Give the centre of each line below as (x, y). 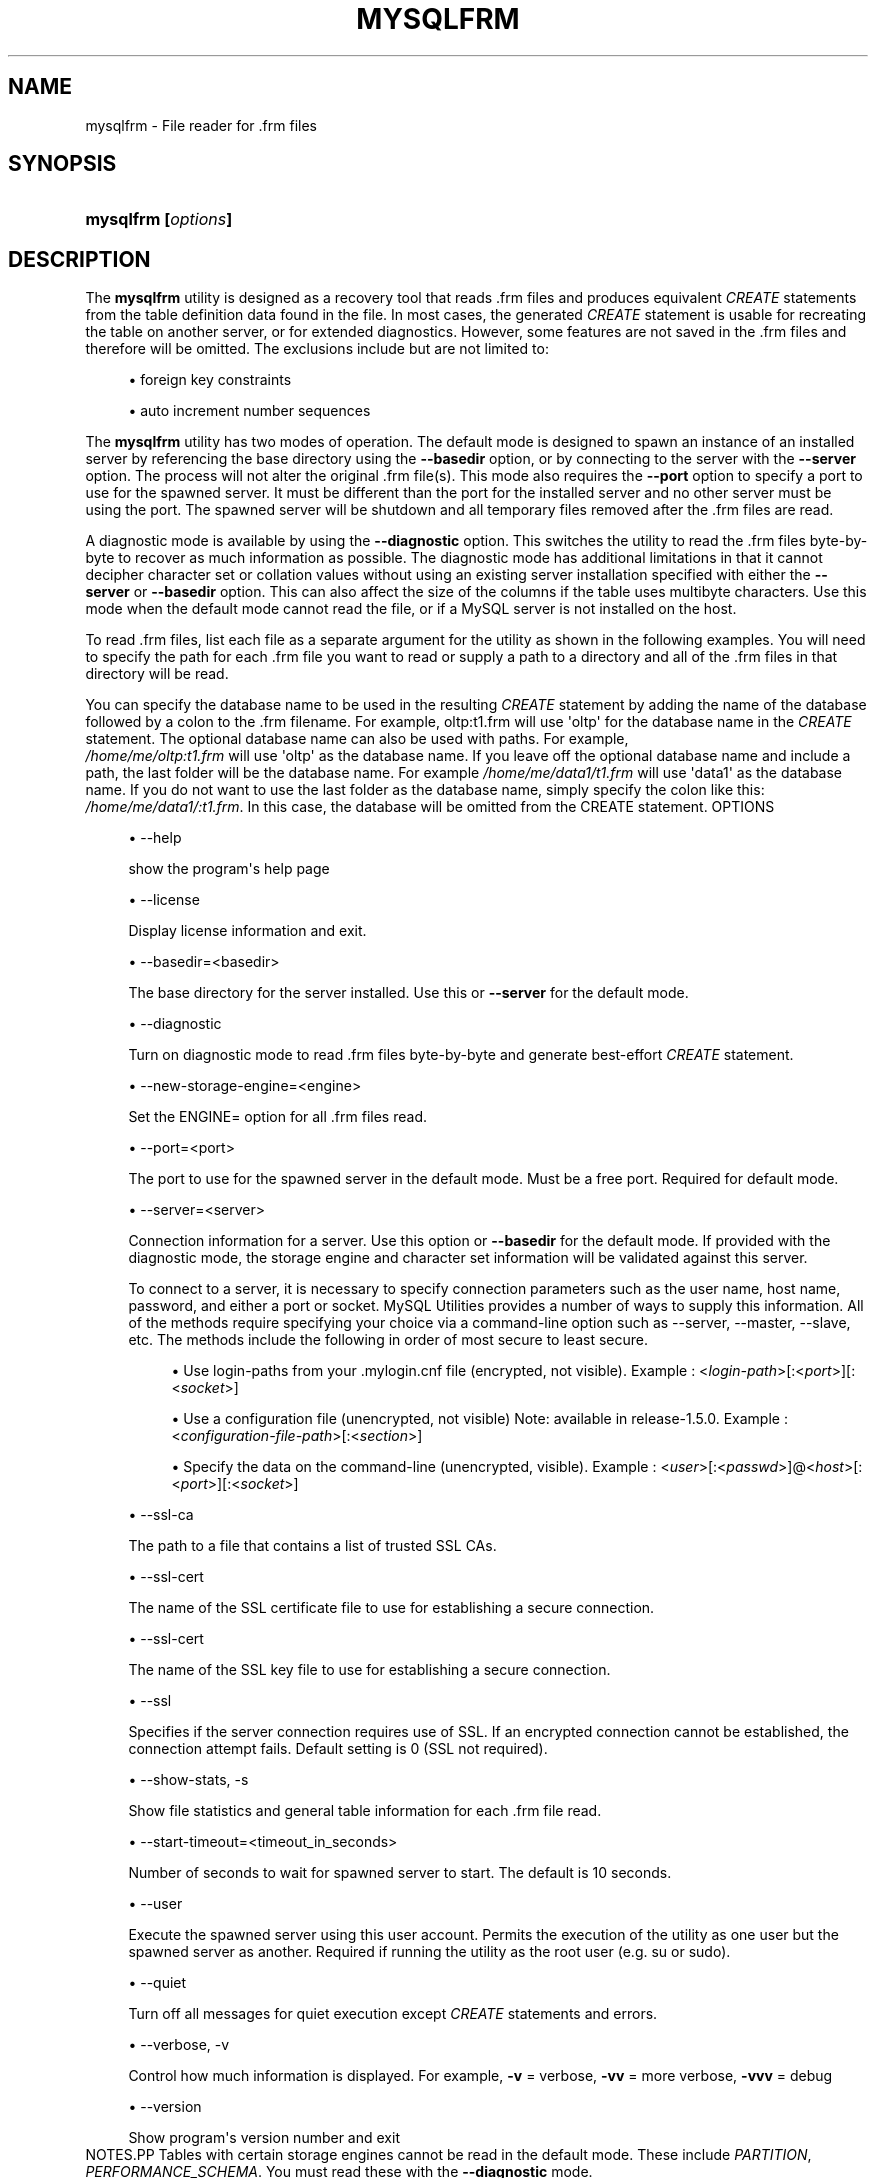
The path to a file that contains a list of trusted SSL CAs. (312, 1546)
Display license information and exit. (247, 931)
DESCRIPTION (79, 259)
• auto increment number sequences (249, 411)
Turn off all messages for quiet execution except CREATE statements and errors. (393, 2014)
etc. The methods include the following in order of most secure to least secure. (388, 1340)
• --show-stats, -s (188, 1780)
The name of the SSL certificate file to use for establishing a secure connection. (391, 1608)
